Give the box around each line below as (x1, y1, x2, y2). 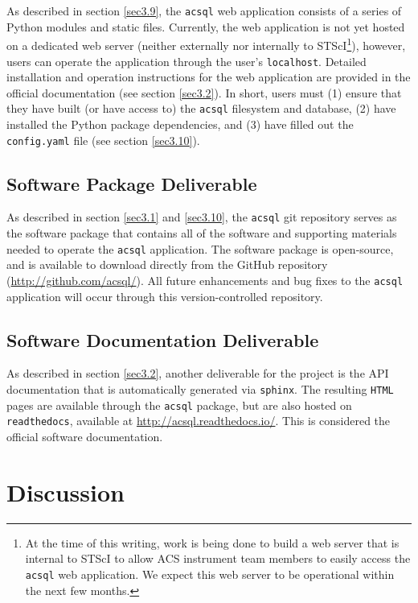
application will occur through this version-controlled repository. (6, 287, 323, 304)
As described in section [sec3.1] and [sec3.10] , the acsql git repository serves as (6, 209, 397, 225)
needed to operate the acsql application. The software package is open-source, (6, 240, 394, 257)
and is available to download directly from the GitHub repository (6, 256, 328, 273)
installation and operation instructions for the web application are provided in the (6, 68, 411, 85)
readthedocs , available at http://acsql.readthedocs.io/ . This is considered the (6, 412, 391, 429)
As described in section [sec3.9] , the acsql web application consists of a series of (6, 2, 402, 19)
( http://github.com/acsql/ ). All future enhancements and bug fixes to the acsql (6, 271, 404, 288)
